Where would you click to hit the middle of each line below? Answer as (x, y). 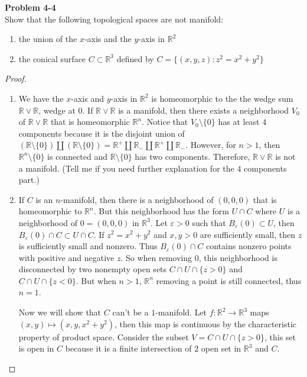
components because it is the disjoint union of (102, 133)
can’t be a (130, 312)
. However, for (211, 145)
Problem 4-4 (30, 7)
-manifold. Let (181, 312)
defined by (135, 58)
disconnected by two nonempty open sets (93, 269)
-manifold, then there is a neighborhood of (137, 199)
